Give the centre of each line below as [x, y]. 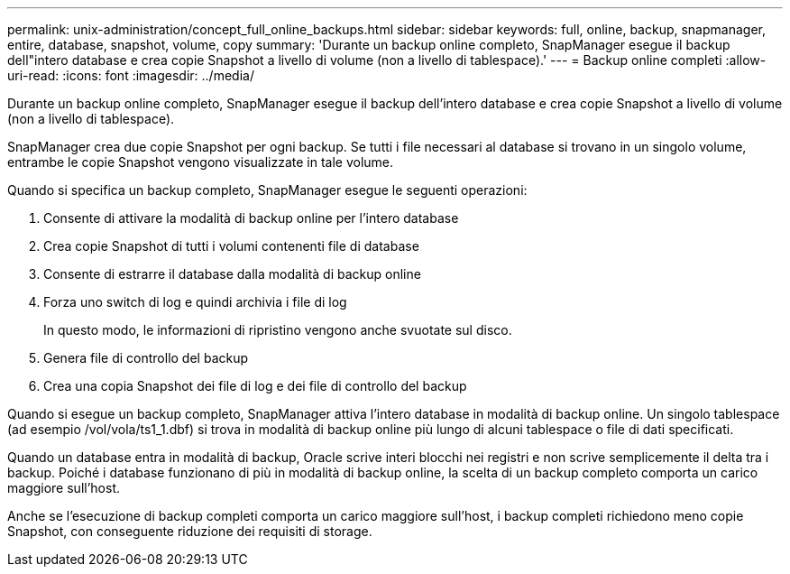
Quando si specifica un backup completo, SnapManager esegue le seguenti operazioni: [267, 190]
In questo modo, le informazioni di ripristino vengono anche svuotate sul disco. [278, 330]
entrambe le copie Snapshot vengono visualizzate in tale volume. [201, 162]
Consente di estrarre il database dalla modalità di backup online [232, 274]
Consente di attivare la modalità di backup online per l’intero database [251, 218]
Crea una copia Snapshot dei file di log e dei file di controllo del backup [255, 386]
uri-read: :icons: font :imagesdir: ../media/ [131, 75]
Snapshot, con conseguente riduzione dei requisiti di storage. [190, 531]
